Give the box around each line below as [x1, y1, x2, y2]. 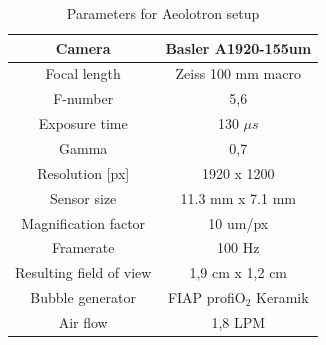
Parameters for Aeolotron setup [66, 3, 260, 23]
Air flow [58, 311, 108, 332]
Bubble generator [30, 287, 137, 308]
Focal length [45, 63, 121, 84]
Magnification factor [21, 212, 146, 233]
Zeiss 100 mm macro [175, 63, 301, 84]
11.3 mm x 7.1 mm [180, 187, 296, 208]
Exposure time [38, 113, 128, 134]
